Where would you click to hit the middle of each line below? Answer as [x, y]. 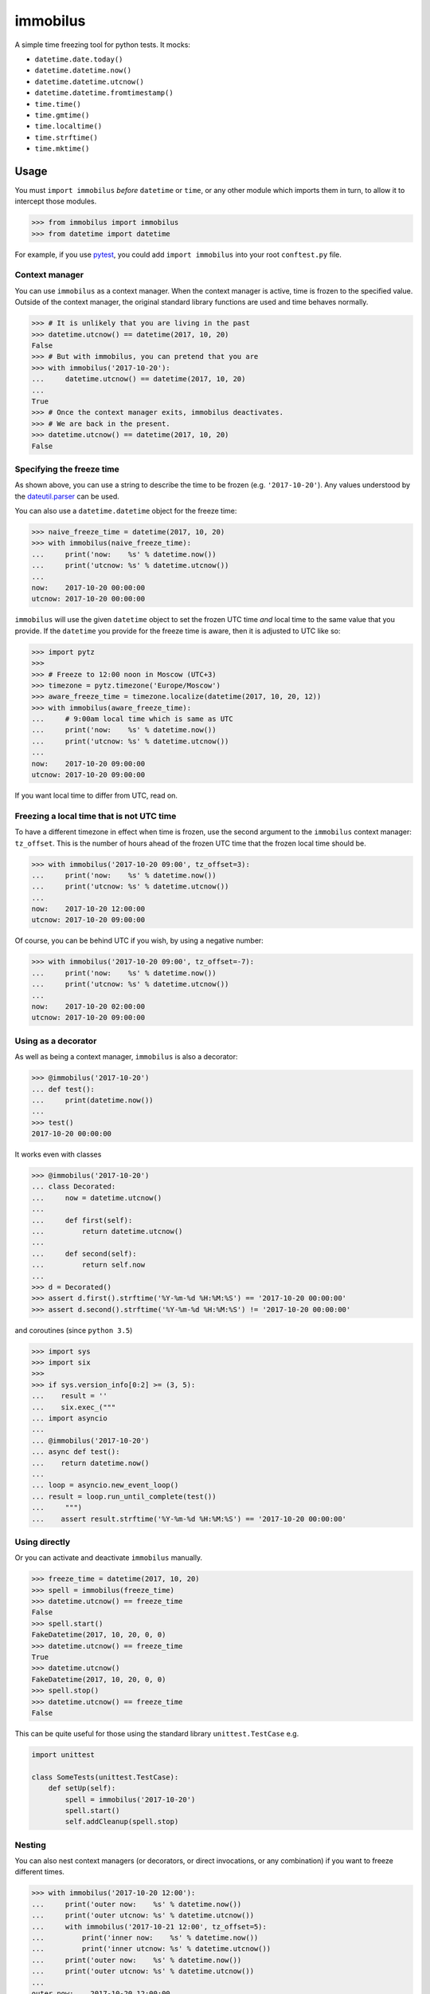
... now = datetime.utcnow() [97, 1198]
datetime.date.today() [79, 59]
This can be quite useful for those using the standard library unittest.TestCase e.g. [157, 1733]
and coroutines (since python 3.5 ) [74, 1330]
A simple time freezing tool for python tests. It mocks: [103, 45]
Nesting [31, 1845]
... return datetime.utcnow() [107, 1231]
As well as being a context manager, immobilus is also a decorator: [126, 1057]
